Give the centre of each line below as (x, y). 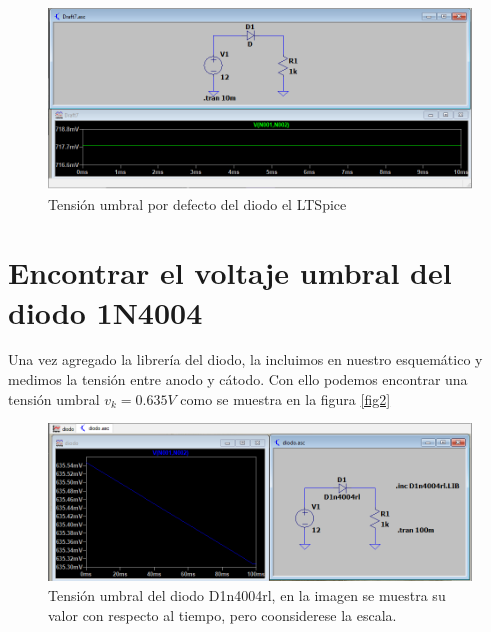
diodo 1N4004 (105, 311)
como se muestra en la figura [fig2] (285, 398)
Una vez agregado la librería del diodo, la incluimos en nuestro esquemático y (245, 359)
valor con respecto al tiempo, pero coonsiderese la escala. (222, 614)
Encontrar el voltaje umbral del (230, 272)
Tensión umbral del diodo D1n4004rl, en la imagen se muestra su (247, 594)
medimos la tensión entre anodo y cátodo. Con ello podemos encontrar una (238, 379)
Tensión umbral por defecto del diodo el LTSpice (197, 203)
